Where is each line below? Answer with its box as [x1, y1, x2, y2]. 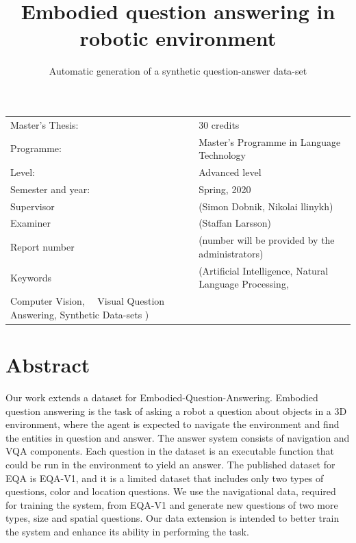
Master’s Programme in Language [199, 134, 341, 149]
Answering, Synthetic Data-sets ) [10, 307, 149, 321]
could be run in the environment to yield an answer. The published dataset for [5, 457, 335, 471]
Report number [10, 240, 75, 254]
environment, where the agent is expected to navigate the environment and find [5, 417, 340, 431]
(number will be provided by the [199, 233, 335, 247]
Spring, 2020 [199, 181, 251, 196]
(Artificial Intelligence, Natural [199, 263, 329, 277]
